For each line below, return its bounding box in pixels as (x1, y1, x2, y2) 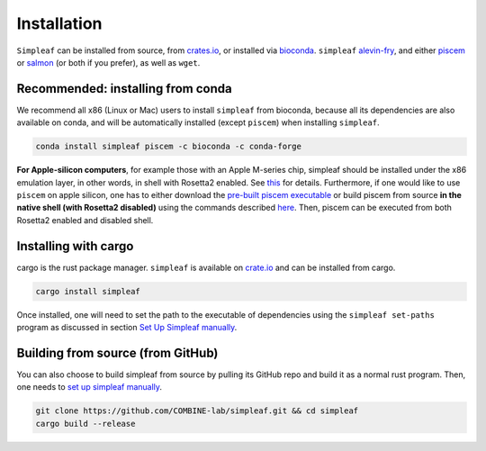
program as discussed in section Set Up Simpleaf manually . (16, 322, 238, 333)
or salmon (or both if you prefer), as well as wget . (16, 57, 201, 68)
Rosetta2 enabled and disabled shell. (16, 214, 154, 225)
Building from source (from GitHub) (16, 345, 219, 360)
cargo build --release (35, 419, 136, 428)
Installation (16, 14, 103, 33)
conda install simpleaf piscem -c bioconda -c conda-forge (35, 141, 301, 152)
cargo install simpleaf (35, 286, 141, 296)
